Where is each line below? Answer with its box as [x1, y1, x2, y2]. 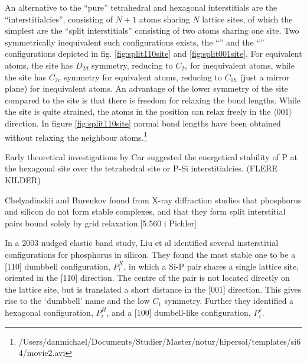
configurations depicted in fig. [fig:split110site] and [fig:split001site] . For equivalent [5, 47, 302, 60]
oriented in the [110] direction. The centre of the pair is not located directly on [5, 271, 290, 284]
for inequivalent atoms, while [190, 59, 295, 71]
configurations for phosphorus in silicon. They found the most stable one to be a [5, 248, 296, 260]
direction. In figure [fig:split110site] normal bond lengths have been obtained [5, 116, 281, 129]
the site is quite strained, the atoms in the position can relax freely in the [5, 105, 271, 118]
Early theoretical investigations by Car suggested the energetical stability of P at [5, 150, 298, 163]
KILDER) [5, 173, 41, 186]
